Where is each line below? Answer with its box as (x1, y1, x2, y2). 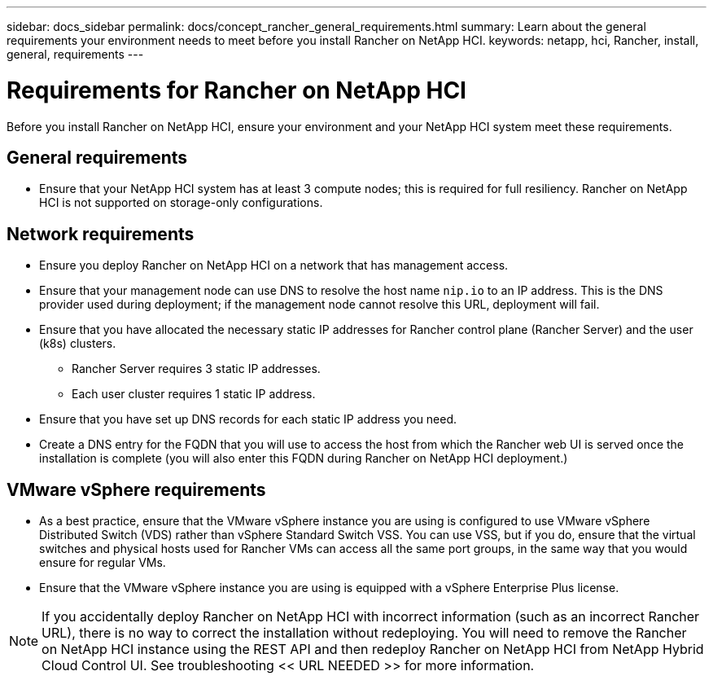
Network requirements (7, 223, 195, 244)
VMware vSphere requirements (7, 479, 266, 500)
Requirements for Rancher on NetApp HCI (7, 76, 466, 104)
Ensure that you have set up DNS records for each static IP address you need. (39, 412, 457, 427)
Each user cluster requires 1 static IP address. (72, 387, 316, 401)
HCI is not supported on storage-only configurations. (39, 195, 323, 210)
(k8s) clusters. (39, 336, 116, 351)
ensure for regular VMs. (39, 555, 166, 570)
